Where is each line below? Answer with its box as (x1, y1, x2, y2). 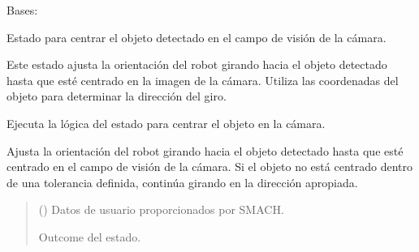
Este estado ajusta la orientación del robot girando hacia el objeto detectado (6, 56, 387, 73)
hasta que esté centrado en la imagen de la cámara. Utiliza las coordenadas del (6, 71, 399, 88)
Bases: (6, 2, 38, 18)
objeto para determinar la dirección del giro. (6, 88, 227, 105)
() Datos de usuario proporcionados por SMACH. (38, 201, 284, 218)
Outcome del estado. (38, 228, 141, 245)
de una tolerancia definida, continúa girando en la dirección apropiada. (6, 173, 358, 190)
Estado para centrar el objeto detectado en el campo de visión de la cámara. (6, 28, 387, 45)
